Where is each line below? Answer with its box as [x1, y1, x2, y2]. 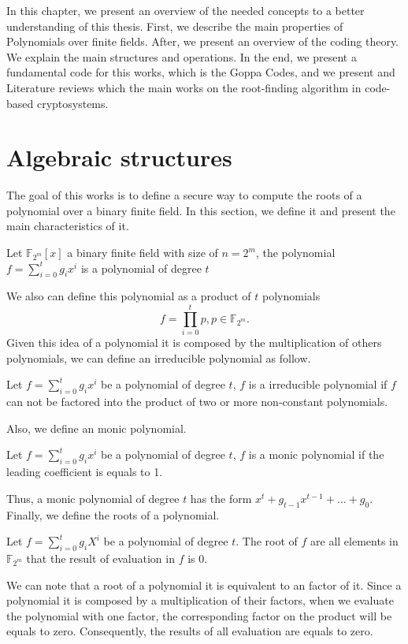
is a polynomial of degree [80, 259, 202, 276]
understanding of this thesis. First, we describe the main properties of [6, 17, 343, 34]
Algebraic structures [6, 141, 232, 173]
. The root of [236, 533, 298, 549]
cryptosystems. [36, 95, 109, 111]
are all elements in [310, 533, 399, 549]
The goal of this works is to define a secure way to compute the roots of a [6, 187, 362, 203]
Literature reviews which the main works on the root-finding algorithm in [6, 79, 362, 95]
